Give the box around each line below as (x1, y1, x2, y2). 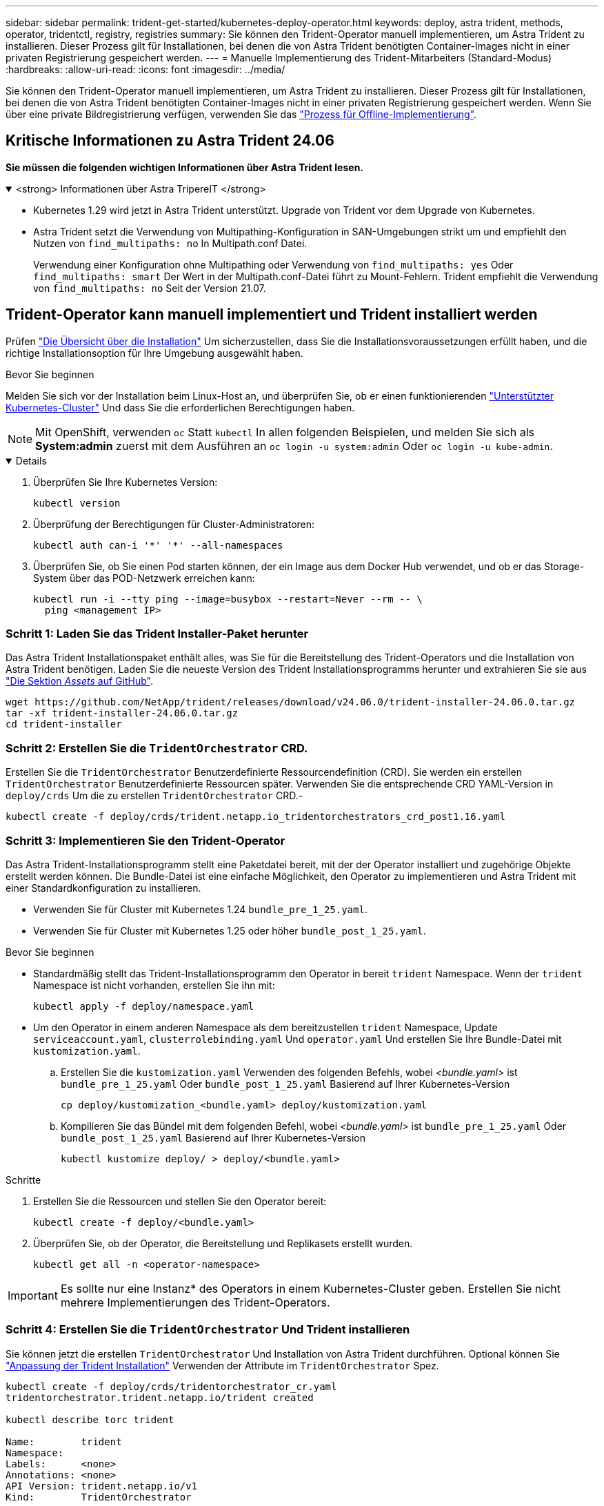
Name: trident (6, 1436, 122, 1447)
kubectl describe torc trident (6, 1414, 174, 1425)
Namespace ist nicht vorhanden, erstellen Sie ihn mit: (33, 979, 275, 991)
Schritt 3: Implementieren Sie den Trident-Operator (6, 833, 285, 848)
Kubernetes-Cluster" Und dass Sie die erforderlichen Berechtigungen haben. (6, 401, 355, 413)
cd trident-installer (6, 718, 122, 730)
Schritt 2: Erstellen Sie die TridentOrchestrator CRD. (6, 741, 308, 755)
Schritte (6, 1173, 41, 1186)
